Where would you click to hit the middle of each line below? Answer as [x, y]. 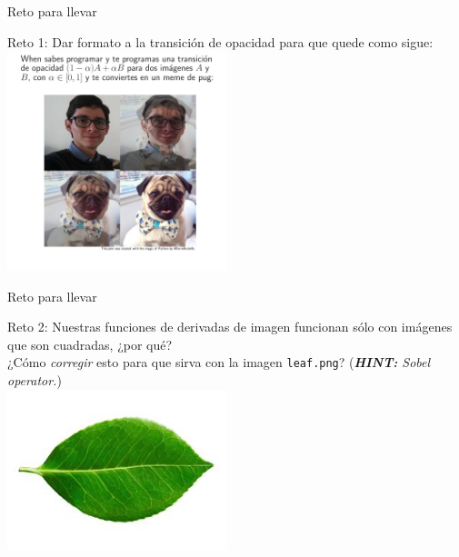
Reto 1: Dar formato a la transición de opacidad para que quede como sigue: [220, 41]
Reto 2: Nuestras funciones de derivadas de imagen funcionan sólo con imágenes [230, 327]
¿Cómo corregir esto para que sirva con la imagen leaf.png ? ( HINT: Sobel [219, 362]
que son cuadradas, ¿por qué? [90, 344]
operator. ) [35, 380]
